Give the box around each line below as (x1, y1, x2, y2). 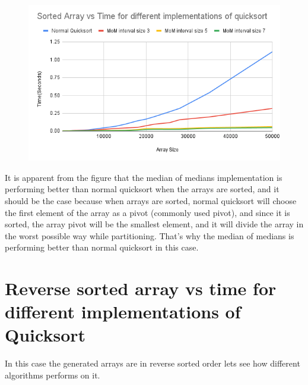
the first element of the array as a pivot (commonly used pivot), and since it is (5, 206, 290, 218)
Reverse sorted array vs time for (5, 276, 277, 301)
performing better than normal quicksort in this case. (5, 241, 199, 253)
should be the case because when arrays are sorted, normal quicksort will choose (5, 194, 297, 206)
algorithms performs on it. (5, 369, 100, 381)
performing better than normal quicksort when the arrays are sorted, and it (5, 183, 280, 195)
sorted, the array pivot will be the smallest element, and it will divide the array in (5, 218, 304, 230)
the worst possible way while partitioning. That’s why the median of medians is (5, 229, 294, 242)
